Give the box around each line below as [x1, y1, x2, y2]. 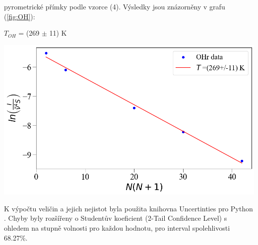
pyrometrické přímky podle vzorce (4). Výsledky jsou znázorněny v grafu [4, 1, 225, 11]
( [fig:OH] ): [4, 11, 35, 21]
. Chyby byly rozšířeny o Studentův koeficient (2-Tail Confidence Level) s [4, 213, 227, 223]
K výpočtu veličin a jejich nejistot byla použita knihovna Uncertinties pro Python [4, 203, 253, 213]
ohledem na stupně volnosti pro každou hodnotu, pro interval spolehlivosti [4, 223, 230, 233]
